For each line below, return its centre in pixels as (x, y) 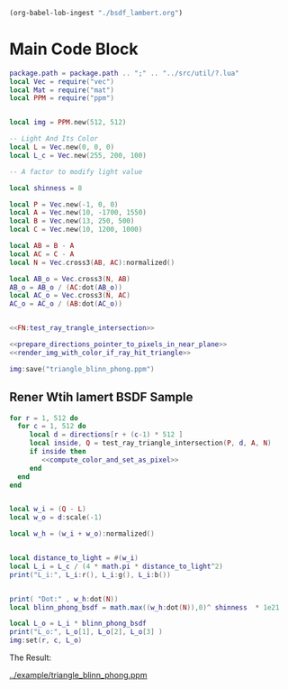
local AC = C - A (42, 254)
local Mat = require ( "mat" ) (62, 90)
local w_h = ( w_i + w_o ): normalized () (82, 534)
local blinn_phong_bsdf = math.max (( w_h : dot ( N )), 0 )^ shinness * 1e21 (144, 607)
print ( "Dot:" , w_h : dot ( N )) (64, 599)
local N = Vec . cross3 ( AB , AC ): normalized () (92, 262)
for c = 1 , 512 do (52, 427)
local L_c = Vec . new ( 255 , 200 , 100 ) (78, 155)
